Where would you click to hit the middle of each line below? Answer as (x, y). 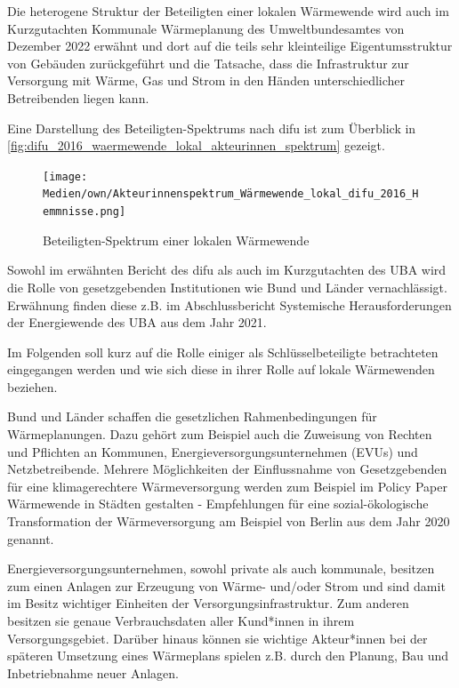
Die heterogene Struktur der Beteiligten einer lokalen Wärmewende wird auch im (228, 11)
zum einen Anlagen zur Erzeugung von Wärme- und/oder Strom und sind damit (226, 585)
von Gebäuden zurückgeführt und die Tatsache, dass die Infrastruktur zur (208, 63)
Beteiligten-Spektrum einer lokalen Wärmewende (176, 240)
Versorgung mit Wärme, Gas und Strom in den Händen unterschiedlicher (206, 80)
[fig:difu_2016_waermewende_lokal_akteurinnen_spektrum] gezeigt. (196, 145)
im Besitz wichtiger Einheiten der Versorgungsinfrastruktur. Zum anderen (208, 603)
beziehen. (32, 386)
